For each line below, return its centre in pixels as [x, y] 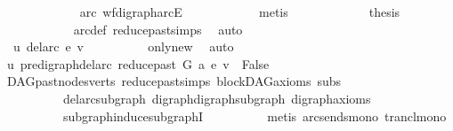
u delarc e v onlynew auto [123, 46]
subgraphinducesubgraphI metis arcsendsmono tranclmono [255, 116]
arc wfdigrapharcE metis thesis [240, 12]
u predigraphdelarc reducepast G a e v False [138, 63]
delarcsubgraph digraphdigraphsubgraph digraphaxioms [217, 98]
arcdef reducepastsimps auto [158, 29]
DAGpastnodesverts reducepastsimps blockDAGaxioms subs [174, 81]
